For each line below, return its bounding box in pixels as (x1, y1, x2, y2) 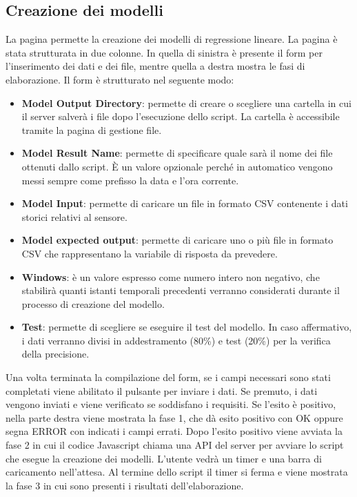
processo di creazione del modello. (21, 296, 165, 311)
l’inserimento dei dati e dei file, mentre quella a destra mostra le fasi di (6, 59, 305, 73)
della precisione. (21, 347, 90, 361)
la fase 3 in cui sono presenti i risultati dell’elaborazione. (6, 478, 244, 492)
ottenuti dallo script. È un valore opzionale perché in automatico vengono (21, 159, 333, 173)
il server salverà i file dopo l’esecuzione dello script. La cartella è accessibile (21, 109, 340, 124)
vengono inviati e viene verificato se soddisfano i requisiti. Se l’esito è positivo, (6, 397, 336, 411)
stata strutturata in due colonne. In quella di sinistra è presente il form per (6, 45, 323, 59)
